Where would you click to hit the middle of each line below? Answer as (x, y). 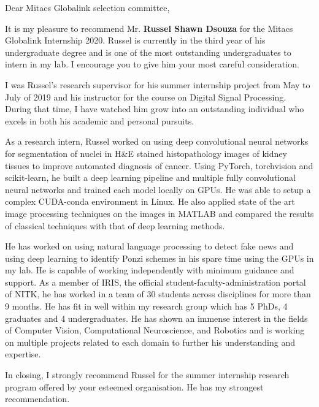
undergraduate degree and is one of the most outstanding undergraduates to (148, 52)
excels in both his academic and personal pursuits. (100, 120)
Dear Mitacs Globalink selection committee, (87, 7)
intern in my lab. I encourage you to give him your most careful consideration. (152, 64)
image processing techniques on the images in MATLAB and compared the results (159, 213)
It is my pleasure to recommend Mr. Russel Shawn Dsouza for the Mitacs (149, 28)
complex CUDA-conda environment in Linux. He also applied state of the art (150, 201)
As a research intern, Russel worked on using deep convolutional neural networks (157, 141)
